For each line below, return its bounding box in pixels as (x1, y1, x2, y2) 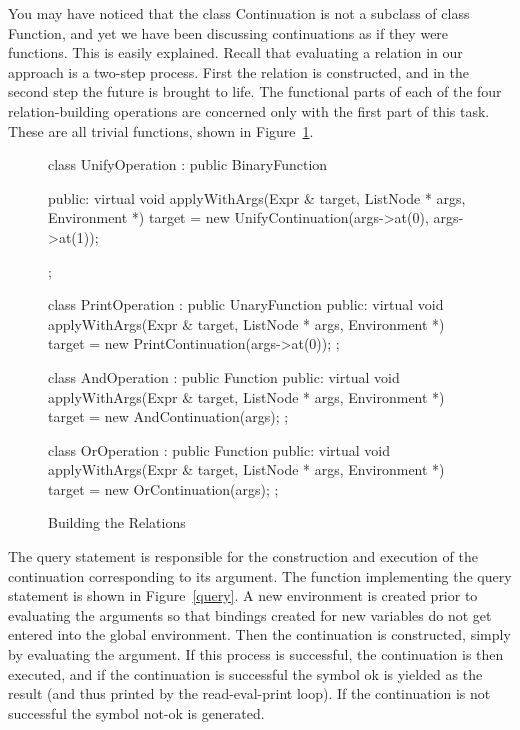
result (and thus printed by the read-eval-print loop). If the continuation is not (8, 683, 491, 704)
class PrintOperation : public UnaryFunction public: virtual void (48, 294, 444, 315)
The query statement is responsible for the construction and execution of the (8, 546, 478, 567)
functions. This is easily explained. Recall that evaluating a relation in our (8, 42, 463, 63)
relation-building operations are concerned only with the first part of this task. (8, 100, 490, 121)
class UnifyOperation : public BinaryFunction (48, 154, 328, 175)
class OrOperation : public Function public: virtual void (48, 439, 390, 460)
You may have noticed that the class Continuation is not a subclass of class (8, 3, 470, 23)
